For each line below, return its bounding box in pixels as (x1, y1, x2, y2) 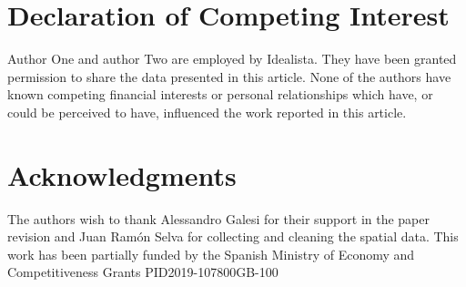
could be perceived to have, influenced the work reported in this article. (7, 102, 407, 121)
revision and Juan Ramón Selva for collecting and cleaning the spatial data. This (7, 227, 459, 246)
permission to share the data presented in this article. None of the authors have (7, 67, 451, 86)
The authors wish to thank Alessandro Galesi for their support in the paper (7, 209, 431, 228)
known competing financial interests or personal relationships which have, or (7, 85, 433, 104)
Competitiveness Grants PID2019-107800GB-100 (7, 262, 279, 282)
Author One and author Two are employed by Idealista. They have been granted (7, 49, 457, 68)
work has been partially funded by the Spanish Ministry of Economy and (7, 244, 415, 263)
